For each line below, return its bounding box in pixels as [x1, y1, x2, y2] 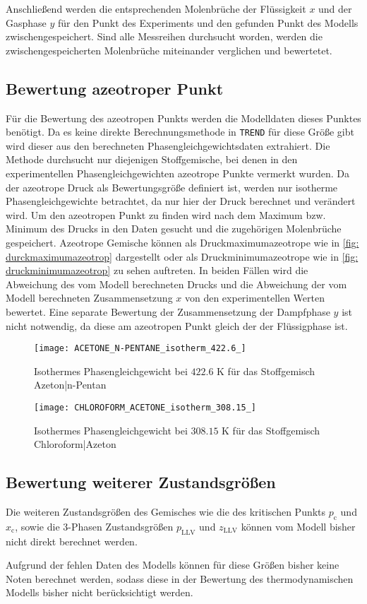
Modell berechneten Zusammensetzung [6, 290, 173, 305]
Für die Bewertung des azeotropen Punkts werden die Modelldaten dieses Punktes [6, 110, 361, 125]
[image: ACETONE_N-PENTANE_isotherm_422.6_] [34, 343, 246, 354]
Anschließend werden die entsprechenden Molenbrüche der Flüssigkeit [6, 1, 306, 16]
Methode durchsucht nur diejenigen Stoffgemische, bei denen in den [6, 152, 298, 167]
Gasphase [6, 15, 47, 30]
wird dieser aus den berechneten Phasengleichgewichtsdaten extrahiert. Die [6, 138, 330, 153]
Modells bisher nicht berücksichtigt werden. [6, 585, 193, 600]
